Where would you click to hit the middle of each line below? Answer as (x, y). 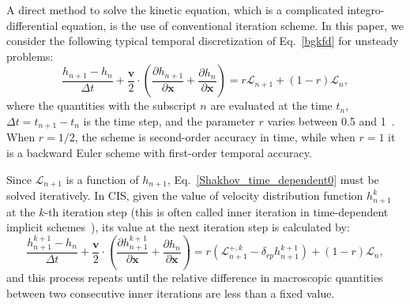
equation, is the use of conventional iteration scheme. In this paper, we (233, 25)
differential (32, 25)
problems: (30, 56)
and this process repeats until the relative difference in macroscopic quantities (195, 278)
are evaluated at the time (271, 105)
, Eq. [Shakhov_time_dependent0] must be (273, 179)
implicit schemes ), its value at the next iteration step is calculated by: (178, 227)
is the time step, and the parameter (169, 120)
